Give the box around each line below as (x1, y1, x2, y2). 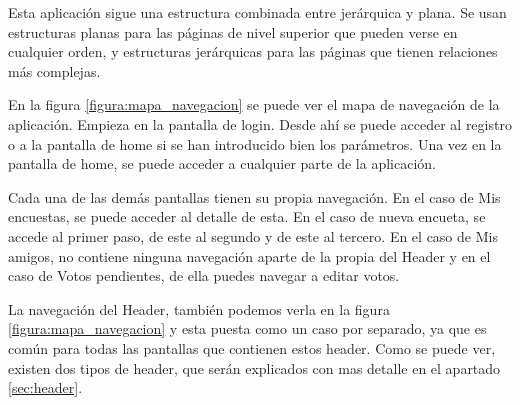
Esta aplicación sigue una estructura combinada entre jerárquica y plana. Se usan (8, 2, 507, 22)
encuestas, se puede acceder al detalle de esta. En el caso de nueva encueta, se (8, 206, 486, 227)
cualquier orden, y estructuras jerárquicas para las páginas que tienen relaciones (8, 41, 498, 62)
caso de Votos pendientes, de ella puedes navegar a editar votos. (8, 265, 400, 286)
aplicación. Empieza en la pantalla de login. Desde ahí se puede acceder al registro (8, 113, 512, 134)
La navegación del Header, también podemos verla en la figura (8, 298, 390, 319)
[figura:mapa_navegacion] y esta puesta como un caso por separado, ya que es (8, 318, 487, 339)
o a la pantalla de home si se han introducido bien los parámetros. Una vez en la (8, 133, 502, 154)
